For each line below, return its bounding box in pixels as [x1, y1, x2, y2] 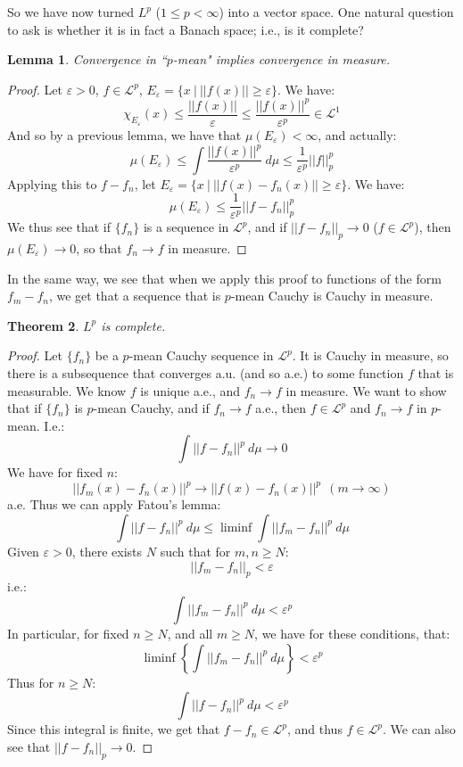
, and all [167, 623, 213, 642]
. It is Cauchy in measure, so [292, 346, 449, 365]
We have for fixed [7, 463, 103, 482]
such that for [160, 541, 231, 560]
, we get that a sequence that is [48, 286, 221, 305]
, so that [76, 238, 122, 257]
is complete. [101, 316, 166, 334]
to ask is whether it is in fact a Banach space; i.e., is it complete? [7, 20, 364, 38]
